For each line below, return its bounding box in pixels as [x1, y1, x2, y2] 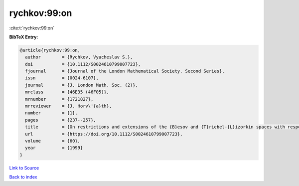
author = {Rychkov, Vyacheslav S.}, [25, 54, 133, 60]
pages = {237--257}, [25, 117, 97, 123]
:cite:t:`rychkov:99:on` [9, 25, 55, 31]
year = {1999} [25, 145, 83, 151]
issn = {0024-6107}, [25, 75, 99, 81]
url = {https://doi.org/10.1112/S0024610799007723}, [25, 131, 183, 137]
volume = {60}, [25, 138, 81, 144]
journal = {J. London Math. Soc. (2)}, [25, 82, 138, 88]
